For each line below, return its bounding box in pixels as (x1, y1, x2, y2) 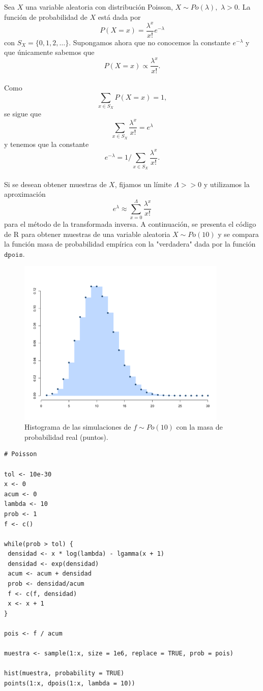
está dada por (98, 11, 141, 22)
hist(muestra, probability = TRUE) (4, 670, 125, 677)
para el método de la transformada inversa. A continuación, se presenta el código (4, 218, 256, 229)
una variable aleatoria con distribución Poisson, (25, 2, 173, 12)
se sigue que (4, 108, 41, 119)
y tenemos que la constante (4, 138, 89, 149)
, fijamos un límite (114, 178, 172, 189)
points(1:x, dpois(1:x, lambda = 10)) (4, 680, 135, 687)
